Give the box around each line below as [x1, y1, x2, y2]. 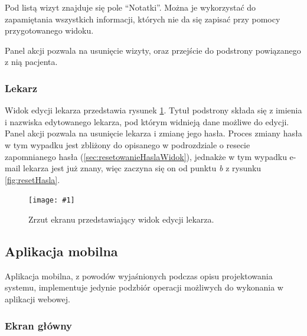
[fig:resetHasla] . [5, 173, 60, 185]
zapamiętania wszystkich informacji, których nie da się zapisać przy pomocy [5, 12, 280, 25]
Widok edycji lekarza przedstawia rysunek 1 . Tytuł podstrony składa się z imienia [5, 104, 302, 116]
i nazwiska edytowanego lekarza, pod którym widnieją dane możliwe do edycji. [5, 115, 289, 128]
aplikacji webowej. [5, 292, 70, 305]
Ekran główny [5, 318, 72, 332]
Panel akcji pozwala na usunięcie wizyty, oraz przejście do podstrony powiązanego [5, 44, 301, 56]
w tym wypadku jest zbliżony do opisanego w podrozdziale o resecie [5, 138, 250, 151]
